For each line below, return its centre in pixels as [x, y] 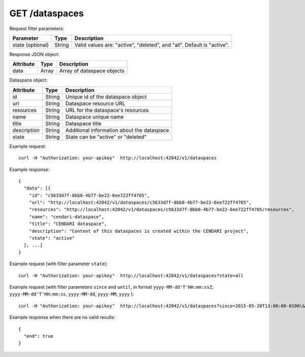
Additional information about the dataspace [117, 130]
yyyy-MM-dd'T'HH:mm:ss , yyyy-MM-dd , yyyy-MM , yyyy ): [72, 294]
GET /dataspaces [47, 13]
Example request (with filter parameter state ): [58, 264]
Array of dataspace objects [92, 71]
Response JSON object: [34, 54]
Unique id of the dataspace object [106, 97]
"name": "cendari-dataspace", [66, 217]
